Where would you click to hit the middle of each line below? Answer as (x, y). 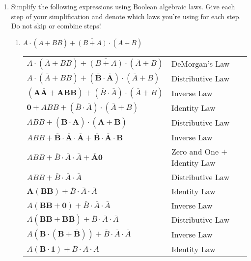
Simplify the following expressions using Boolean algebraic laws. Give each (123, 6)
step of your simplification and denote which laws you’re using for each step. (126, 16)
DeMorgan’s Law (201, 64)
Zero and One (195, 151)
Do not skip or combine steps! (56, 26)
